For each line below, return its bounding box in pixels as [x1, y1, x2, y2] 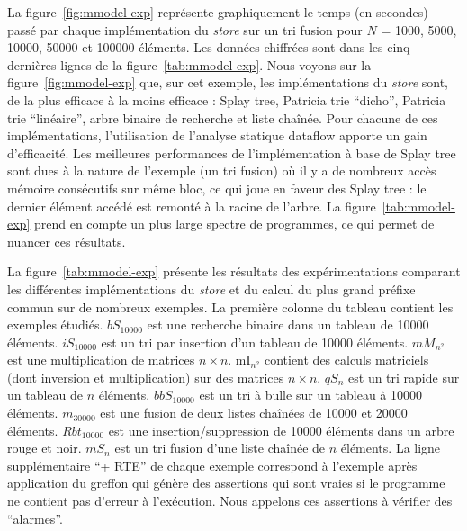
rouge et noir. [7, 438, 82, 457]
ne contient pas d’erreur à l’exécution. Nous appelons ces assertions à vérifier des [7, 491, 453, 510]
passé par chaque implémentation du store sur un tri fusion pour [7, 20, 363, 39]
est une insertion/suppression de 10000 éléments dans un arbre [108, 420, 454, 439]
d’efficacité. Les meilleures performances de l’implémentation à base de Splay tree [7, 143, 456, 162]
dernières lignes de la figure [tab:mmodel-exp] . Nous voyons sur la [7, 55, 372, 74]
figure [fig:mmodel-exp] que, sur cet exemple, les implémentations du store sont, [7, 73, 449, 92]
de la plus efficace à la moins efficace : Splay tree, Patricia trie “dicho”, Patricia [7, 90, 446, 109]
